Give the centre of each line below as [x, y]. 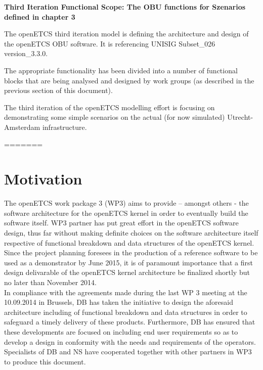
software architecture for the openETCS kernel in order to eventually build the [126, 213]
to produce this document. [45, 361]
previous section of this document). [58, 90]
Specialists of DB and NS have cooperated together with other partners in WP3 [128, 352]
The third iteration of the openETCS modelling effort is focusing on [109, 107]
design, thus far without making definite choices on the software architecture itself [131, 233]
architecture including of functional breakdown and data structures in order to [126, 312]
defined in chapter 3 [40, 16]
